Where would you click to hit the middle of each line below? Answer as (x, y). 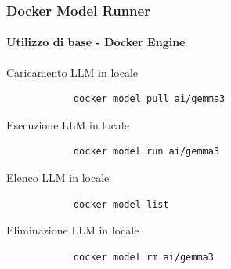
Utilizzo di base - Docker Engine (96, 42)
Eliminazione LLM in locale (73, 230)
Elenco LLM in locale (58, 178)
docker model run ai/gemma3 (146, 152)
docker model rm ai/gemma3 (143, 257)
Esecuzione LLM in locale (68, 124)
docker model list (121, 204)
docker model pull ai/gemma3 (149, 99)
